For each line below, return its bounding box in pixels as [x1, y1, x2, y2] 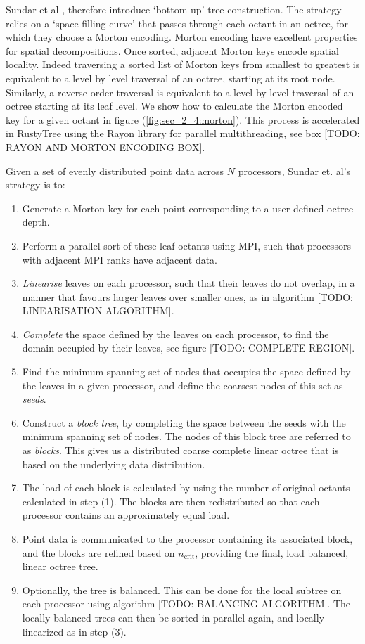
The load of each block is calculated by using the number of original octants [22, 480, 350, 495]
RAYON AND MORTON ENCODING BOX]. [6, 139, 205, 154]
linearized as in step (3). [22, 624, 127, 638]
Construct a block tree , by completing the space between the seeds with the [22, 415, 346, 430]
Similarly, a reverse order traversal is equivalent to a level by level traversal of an [6, 84, 354, 99]
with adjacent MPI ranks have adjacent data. [22, 252, 218, 266]
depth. [22, 214, 50, 229]
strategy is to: [6, 177, 65, 192]
